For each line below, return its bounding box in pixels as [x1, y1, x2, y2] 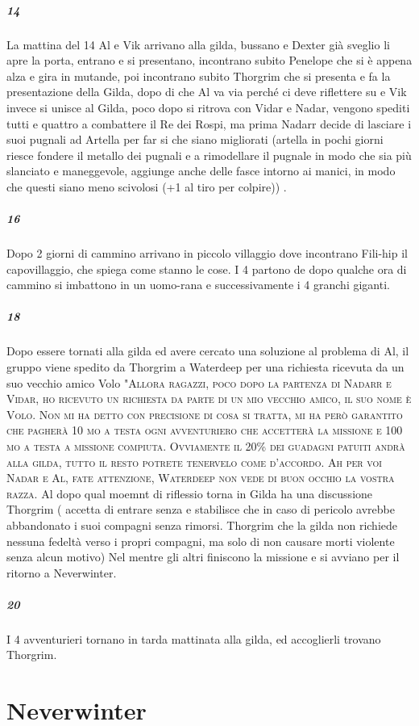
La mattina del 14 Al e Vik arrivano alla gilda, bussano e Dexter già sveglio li [6, 36, 390, 52]
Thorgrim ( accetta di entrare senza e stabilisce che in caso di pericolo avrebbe [6, 501, 395, 518]
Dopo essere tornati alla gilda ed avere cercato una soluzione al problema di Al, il [6, 342, 409, 359]
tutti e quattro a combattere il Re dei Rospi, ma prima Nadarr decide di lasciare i [6, 115, 412, 132]
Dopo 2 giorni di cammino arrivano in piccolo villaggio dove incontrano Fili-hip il [6, 245, 408, 262]
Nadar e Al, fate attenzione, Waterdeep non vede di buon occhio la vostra [6, 469, 395, 486]
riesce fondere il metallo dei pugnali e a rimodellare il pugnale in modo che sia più [6, 146, 412, 163]
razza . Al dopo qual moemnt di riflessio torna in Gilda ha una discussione [6, 485, 373, 501]
